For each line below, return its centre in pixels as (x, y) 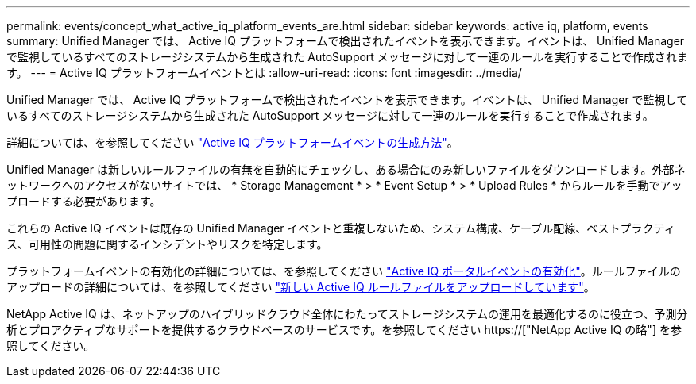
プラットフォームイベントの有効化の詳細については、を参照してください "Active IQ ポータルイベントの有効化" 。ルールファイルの (344, 271)
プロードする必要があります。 (84, 201)
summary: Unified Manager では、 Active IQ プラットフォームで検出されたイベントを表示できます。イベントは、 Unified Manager (346, 41)
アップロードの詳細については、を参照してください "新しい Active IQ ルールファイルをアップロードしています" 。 (301, 287)
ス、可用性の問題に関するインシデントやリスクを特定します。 (167, 244)
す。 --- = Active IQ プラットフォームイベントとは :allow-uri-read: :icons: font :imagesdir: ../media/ (264, 73)
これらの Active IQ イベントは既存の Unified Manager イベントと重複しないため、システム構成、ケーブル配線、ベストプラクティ (341, 228)
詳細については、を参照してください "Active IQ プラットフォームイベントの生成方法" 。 (232, 142)
